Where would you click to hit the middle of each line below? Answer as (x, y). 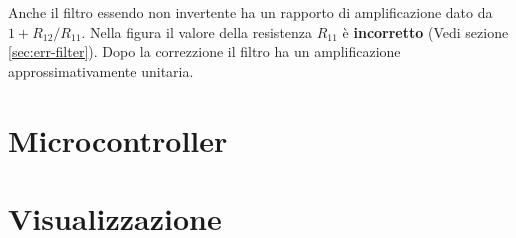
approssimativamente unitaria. (101, 70)
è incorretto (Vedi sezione (425, 31)
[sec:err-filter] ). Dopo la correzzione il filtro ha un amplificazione (204, 51)
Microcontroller (118, 139)
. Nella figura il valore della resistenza (197, 31)
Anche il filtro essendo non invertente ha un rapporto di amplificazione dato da (250, 12)
